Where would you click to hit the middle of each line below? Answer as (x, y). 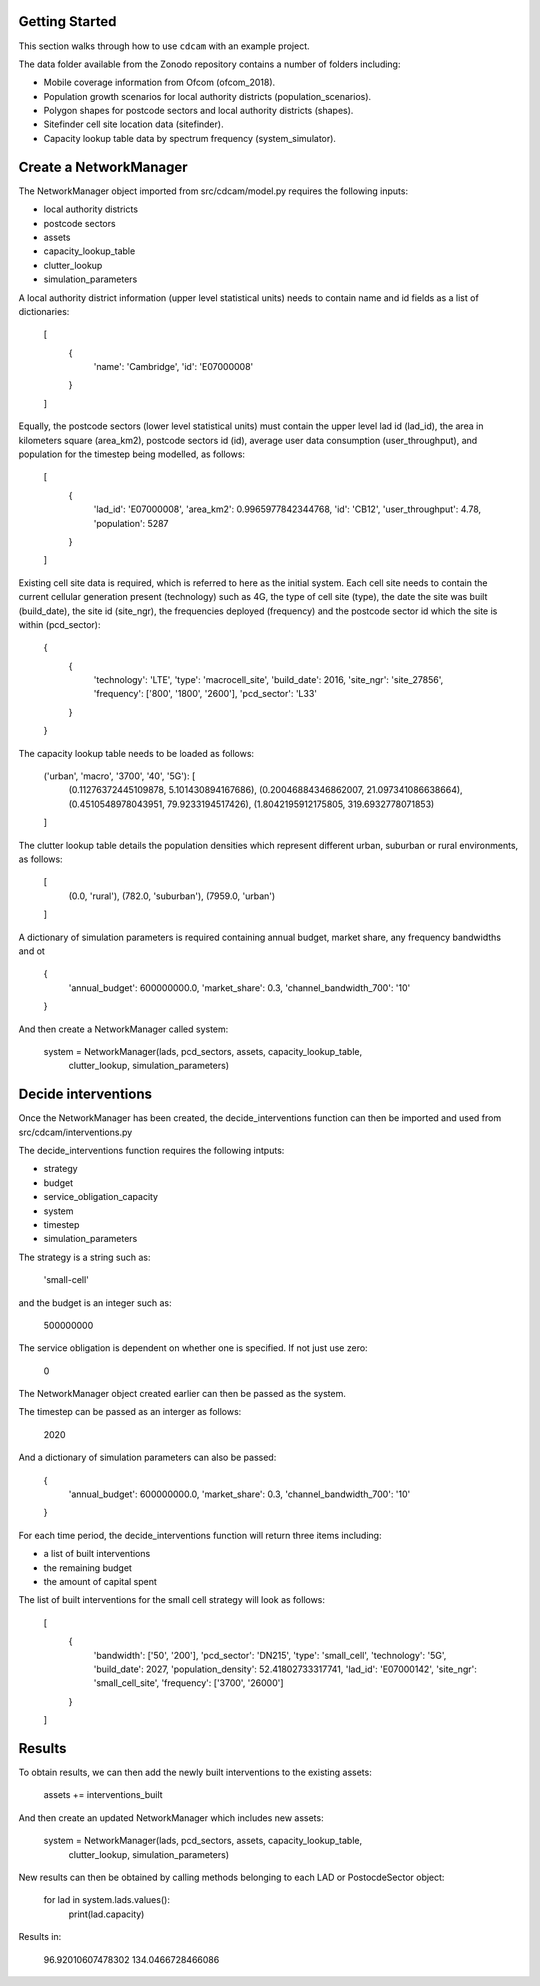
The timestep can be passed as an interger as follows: (130, 1412)
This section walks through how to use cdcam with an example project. (164, 46)
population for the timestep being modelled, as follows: (131, 454)
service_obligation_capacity (101, 1197)
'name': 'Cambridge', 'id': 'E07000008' (173, 367)
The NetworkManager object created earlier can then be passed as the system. (182, 1394)
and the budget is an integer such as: (95, 1302)
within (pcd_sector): (59, 624)
